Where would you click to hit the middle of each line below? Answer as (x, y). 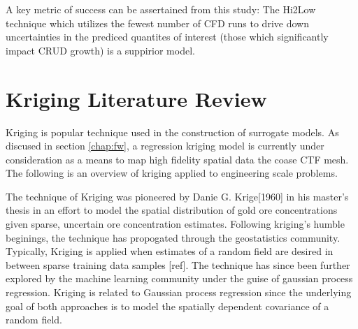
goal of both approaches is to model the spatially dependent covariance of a (167, 306)
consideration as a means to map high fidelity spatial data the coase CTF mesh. (177, 159)
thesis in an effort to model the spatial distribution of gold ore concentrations (172, 210)
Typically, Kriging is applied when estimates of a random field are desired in (170, 251)
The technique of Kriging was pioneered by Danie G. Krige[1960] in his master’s (177, 196)
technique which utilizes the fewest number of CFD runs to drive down (157, 23)
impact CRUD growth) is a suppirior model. (100, 50)
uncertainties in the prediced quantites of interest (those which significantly (167, 37)
